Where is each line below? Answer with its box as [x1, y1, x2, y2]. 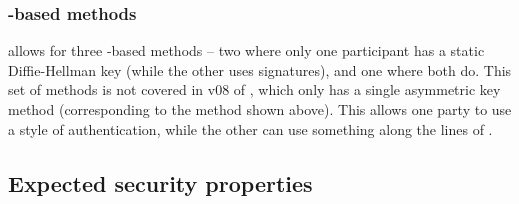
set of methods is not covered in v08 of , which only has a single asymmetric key [8, 79, 501, 100]
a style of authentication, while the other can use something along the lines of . [8, 118, 493, 139]
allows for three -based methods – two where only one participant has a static [8, 40, 485, 61]
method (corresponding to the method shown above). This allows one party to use [8, 99, 512, 119]
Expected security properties [8, 167, 313, 198]
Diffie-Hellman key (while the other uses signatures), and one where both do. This [8, 59, 512, 80]
